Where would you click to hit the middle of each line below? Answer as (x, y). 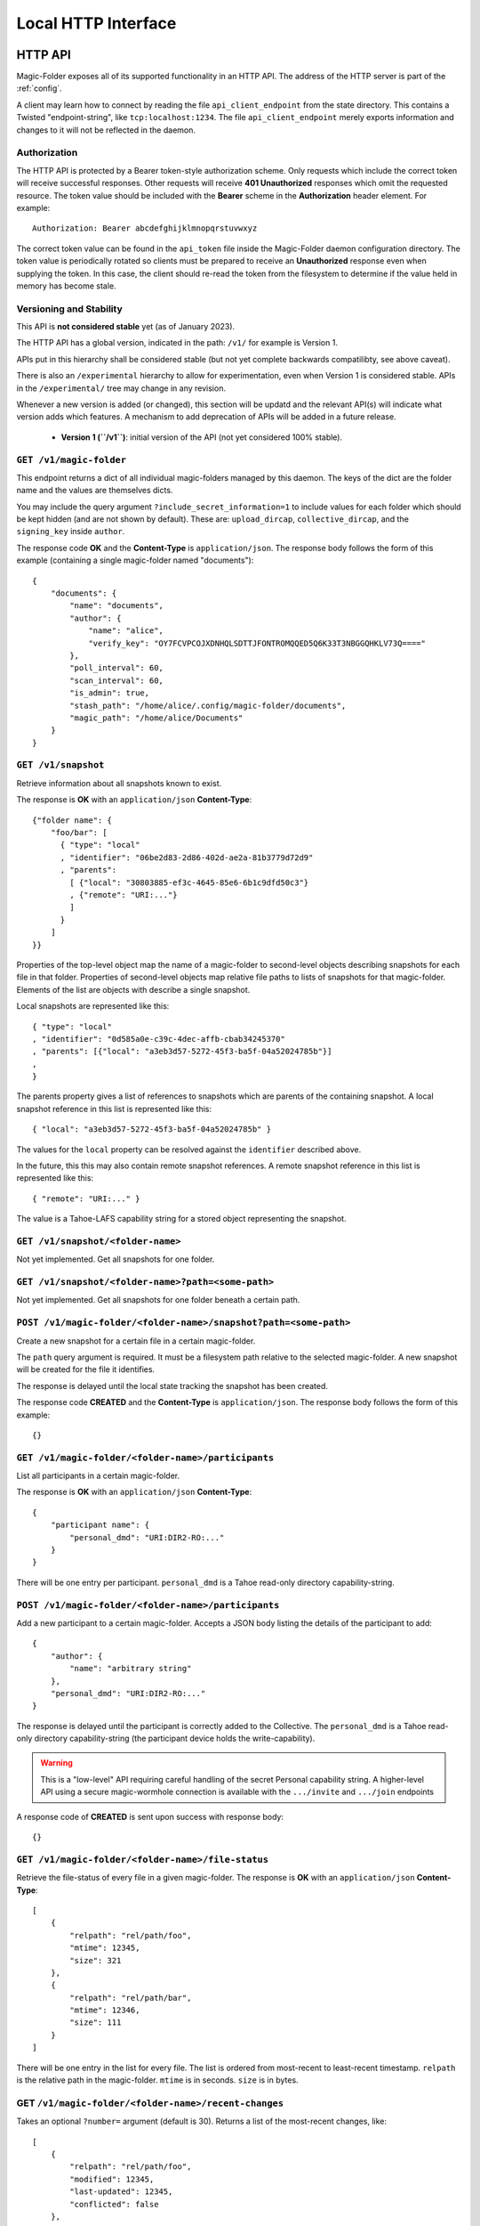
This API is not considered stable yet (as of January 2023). (126, 327)
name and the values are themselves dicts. (95, 491)
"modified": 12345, (112, 2179)
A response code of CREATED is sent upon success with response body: (150, 1816)
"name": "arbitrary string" (131, 1669)
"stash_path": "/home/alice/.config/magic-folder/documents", (208, 705)
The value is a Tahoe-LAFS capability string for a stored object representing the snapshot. (181, 1219)
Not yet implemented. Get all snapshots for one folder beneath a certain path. (158, 1300)
